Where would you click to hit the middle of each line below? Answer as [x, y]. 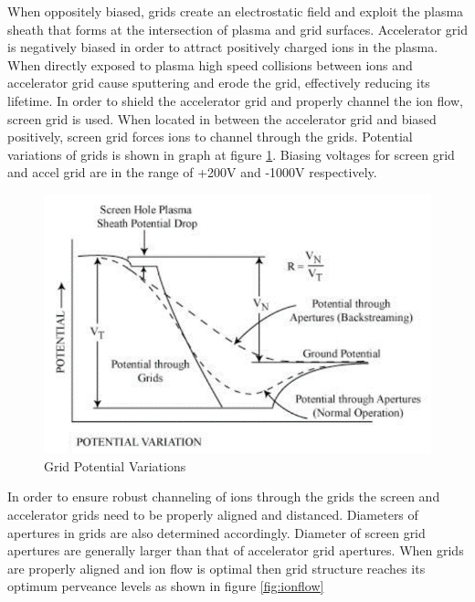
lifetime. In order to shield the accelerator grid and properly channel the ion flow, [235, 100]
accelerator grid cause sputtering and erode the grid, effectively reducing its [219, 83]
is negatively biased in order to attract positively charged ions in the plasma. [223, 47]
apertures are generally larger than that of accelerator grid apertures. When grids [236, 550]
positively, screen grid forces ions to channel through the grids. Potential [210, 137]
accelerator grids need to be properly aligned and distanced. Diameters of [213, 515]
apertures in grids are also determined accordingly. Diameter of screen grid [216, 532]
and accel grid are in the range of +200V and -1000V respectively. [192, 172]
